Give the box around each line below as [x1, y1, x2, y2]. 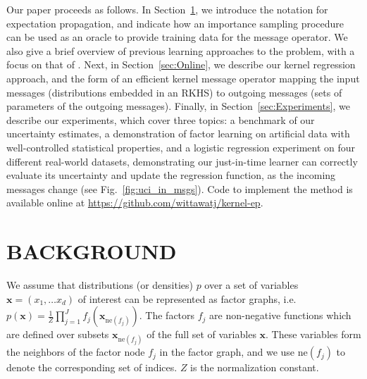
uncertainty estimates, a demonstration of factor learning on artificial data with [6, 126, 350, 141]
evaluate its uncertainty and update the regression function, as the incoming [6, 168, 336, 182]
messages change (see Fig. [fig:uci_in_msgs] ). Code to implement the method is [6, 181, 353, 196]
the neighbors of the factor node [6, 344, 145, 359]
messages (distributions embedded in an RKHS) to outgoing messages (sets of [6, 85, 342, 99]
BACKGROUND [6, 237, 177, 266]
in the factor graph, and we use [159, 344, 295, 359]
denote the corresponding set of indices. [6, 360, 178, 375]
